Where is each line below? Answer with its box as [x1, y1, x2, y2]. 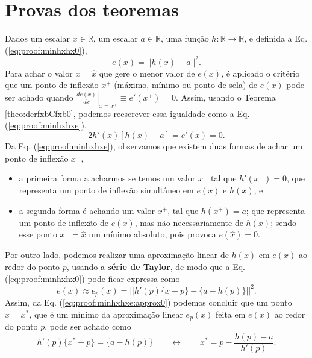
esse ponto [19, 228, 57, 240]
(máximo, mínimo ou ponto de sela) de [114, 78, 257, 91]
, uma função [160, 32, 209, 45]
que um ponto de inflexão [5, 78, 99, 91]
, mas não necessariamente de [134, 216, 243, 228]
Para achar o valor [5, 66, 73, 79]
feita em [216, 307, 246, 320]
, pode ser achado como [45, 320, 131, 333]
